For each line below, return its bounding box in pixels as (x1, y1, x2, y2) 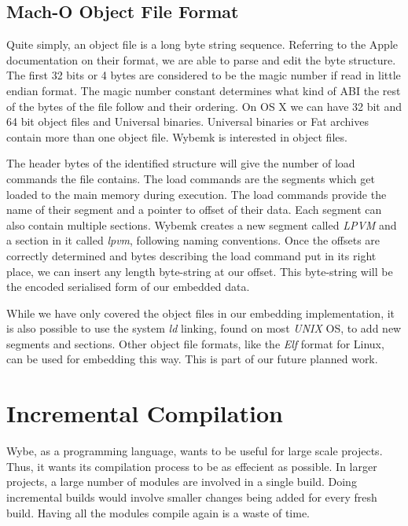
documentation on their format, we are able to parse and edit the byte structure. (6, 51, 396, 68)
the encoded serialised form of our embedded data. (6, 278, 250, 295)
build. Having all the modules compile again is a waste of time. (6, 504, 310, 520)
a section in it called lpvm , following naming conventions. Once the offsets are (6, 232, 380, 248)
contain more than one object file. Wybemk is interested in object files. (6, 128, 347, 145)
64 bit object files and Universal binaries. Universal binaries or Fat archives (6, 113, 369, 130)
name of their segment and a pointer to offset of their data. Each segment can (6, 201, 382, 218)
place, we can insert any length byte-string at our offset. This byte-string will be (6, 263, 393, 279)
